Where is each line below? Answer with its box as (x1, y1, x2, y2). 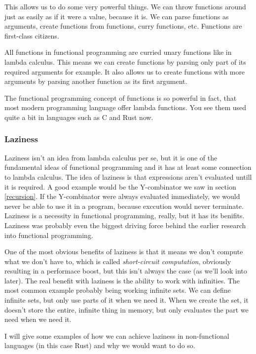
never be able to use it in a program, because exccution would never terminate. (4, 200, 244, 211)
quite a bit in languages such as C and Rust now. (4, 112, 153, 122)
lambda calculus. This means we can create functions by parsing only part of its (4, 56, 246, 67)
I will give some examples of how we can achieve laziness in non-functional (4, 330, 229, 341)
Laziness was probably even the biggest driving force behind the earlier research (4, 220, 246, 230)
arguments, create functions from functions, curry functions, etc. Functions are (4, 21, 242, 31)
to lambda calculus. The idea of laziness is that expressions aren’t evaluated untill (4, 171, 252, 182)
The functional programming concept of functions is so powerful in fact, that (4, 92, 237, 103)
